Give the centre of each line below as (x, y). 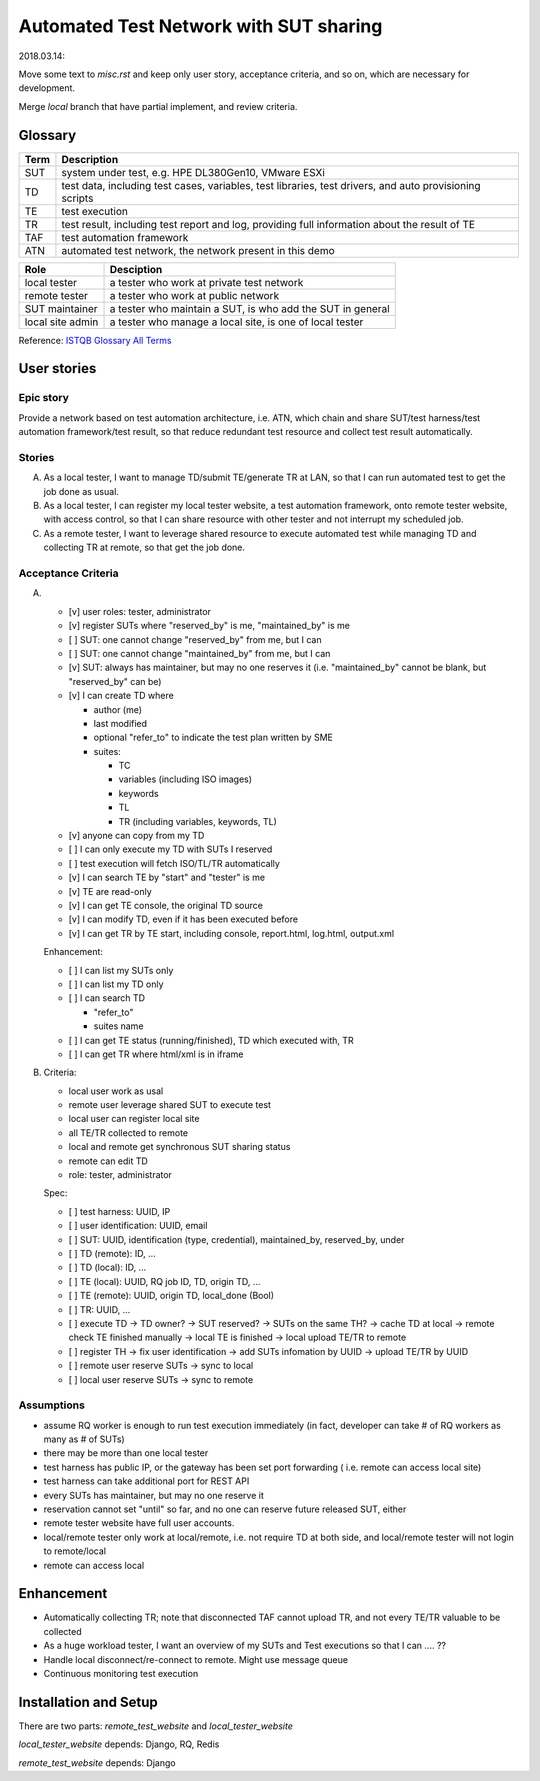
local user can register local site (134, 1119)
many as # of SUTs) (84, 1439)
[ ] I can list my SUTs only (121, 970)
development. (46, 88)
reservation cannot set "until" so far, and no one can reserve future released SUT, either (225, 1509)
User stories (57, 368)
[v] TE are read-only (110, 891)
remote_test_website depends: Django (97, 1762)
